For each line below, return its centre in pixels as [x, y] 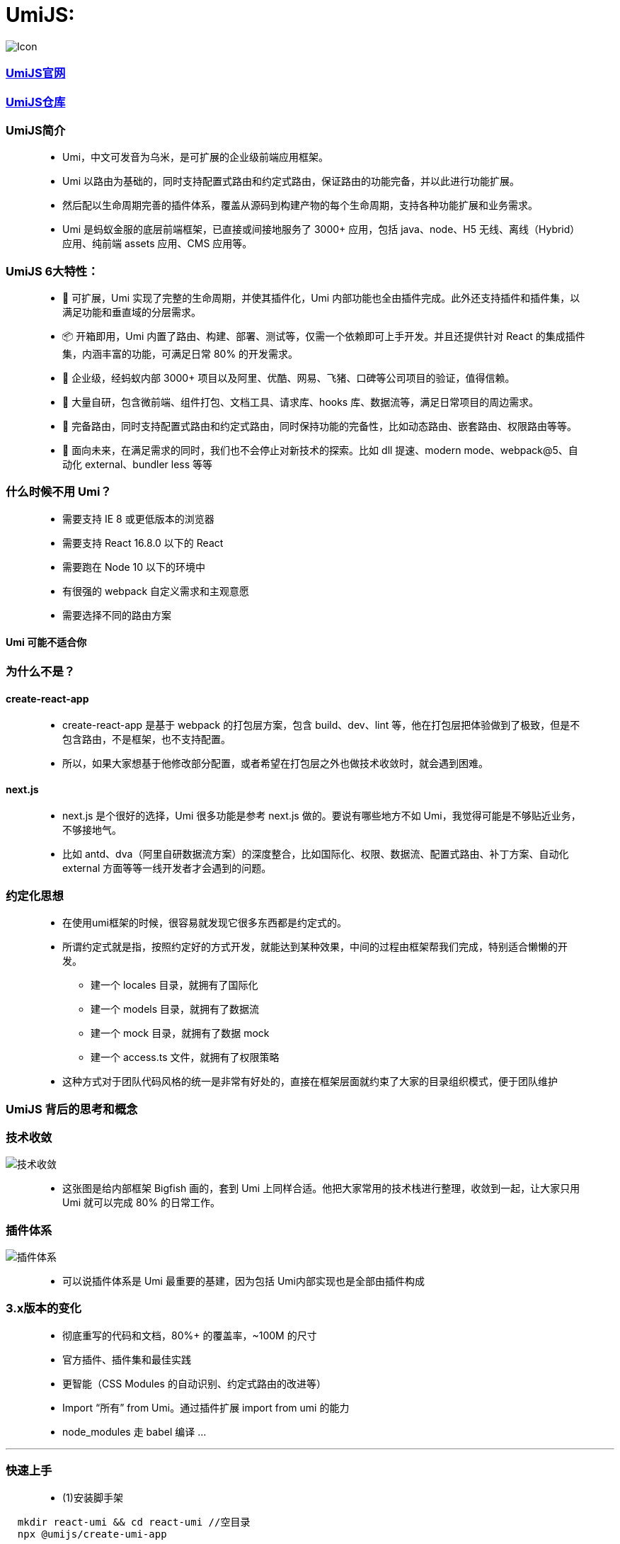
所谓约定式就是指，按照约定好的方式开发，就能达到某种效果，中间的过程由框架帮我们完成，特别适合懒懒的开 [315, 947]
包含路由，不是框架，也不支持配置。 [147, 739]
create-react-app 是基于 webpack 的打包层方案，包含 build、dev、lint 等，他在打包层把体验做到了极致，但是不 [321, 725]
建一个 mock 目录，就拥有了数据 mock [180, 1033]
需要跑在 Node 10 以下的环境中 [134, 567]
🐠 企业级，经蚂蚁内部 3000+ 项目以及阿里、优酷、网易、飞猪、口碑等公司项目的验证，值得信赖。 [289, 378]
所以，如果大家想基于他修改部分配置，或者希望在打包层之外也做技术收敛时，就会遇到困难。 [275, 764]
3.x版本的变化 [44, 1309]
